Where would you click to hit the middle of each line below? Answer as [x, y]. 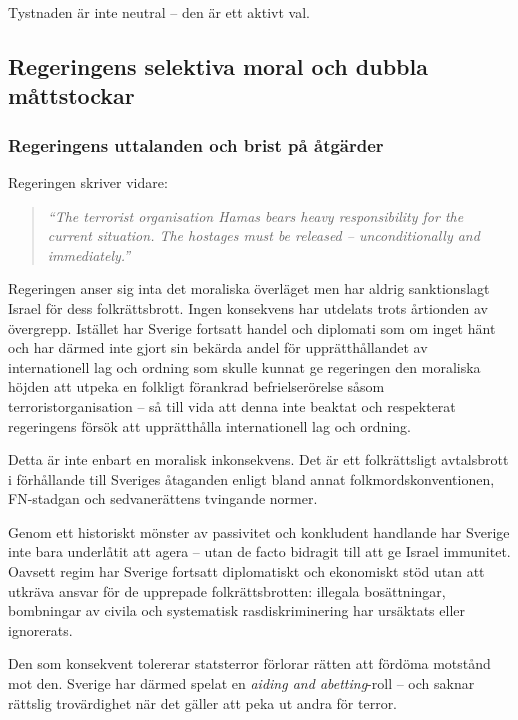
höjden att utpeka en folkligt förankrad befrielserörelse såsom [196, 386]
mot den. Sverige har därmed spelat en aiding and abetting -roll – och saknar [241, 683]
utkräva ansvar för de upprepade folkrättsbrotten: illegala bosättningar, [227, 590]
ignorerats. [40, 629]
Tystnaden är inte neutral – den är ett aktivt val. [159, 12]
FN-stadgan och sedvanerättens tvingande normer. [163, 498]
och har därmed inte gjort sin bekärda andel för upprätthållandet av [218, 347]
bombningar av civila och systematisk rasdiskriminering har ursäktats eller [237, 610]
